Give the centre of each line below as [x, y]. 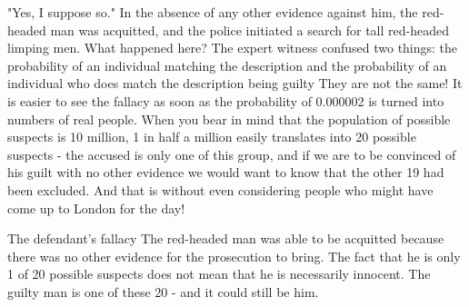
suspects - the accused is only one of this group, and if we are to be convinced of [232, 154]
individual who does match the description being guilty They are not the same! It [235, 83]
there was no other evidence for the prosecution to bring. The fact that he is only [234, 256]
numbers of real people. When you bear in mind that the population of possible [229, 119]
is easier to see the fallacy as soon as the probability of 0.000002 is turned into [226, 100]
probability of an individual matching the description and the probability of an [227, 65]
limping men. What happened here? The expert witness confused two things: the [233, 48]
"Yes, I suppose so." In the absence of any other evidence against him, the [213, 12]
